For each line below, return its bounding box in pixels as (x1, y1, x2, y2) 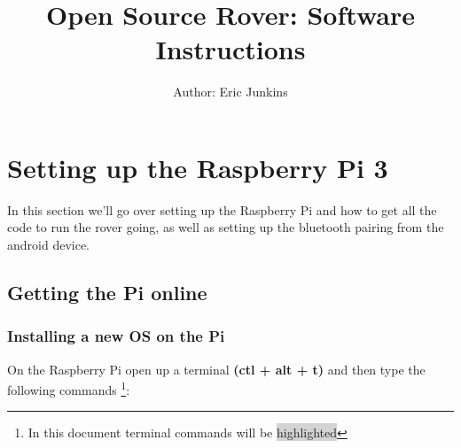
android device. (7, 236, 90, 254)
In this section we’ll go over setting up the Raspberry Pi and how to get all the (7, 200, 437, 219)
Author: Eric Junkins (173, 82, 288, 101)
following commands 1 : (7, 378, 130, 398)
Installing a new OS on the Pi (7, 325, 225, 347)
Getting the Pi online (7, 279, 207, 306)
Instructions (155, 31, 306, 67)
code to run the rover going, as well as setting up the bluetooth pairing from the (7, 218, 444, 236)
